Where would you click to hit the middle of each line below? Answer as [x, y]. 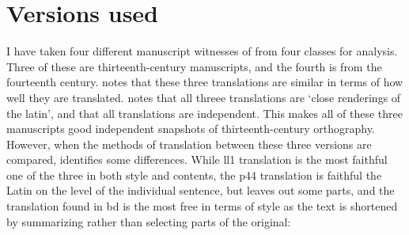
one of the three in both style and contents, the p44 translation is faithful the [194, 174]
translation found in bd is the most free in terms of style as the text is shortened [202, 206]
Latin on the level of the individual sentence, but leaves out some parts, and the [201, 190]
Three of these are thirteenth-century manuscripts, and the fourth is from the [194, 66]
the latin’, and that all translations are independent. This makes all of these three [205, 113]
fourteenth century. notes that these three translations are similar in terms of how [205, 82]
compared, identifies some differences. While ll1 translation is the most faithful [197, 159]
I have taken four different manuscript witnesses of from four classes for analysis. [202, 51]
